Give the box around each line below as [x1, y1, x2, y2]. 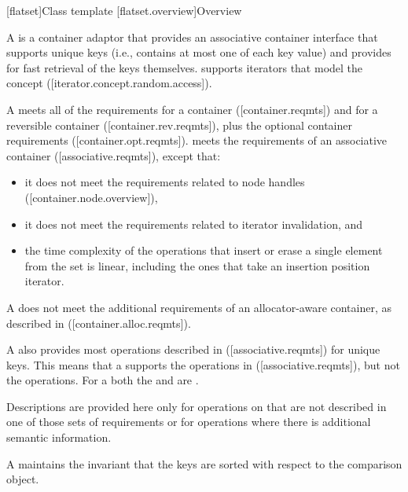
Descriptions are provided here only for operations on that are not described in [6, 398, 387, 414]
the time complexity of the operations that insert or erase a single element [24, 242, 383, 259]
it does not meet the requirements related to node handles [24, 174, 305, 190]
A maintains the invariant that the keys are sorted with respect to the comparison [6, 455, 402, 472]
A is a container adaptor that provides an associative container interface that [6, 28, 378, 45]
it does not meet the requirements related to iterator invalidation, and [24, 215, 363, 232]
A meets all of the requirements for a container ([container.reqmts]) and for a [6, 101, 378, 117]
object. [6, 471, 39, 487]
